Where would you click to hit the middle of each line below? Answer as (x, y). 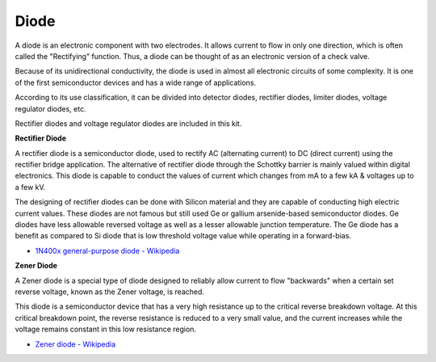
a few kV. (30, 187)
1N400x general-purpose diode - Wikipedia (107, 250)
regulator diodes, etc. (50, 108)
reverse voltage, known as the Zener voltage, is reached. (110, 292)
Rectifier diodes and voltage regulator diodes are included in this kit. (128, 123)
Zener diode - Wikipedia (75, 344)
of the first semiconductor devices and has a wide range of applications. (136, 82)
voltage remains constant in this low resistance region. (106, 329)
